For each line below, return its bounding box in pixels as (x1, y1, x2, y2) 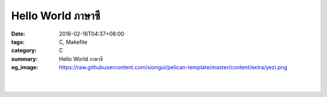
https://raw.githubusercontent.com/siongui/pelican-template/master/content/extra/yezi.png (59, 64, 288, 71)
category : (11, 47, 37, 54)
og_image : (11, 64, 39, 71)
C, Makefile (59, 38, 88, 45)
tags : (11, 38, 25, 45)
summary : (11, 55, 38, 63)
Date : (11, 30, 25, 37)
